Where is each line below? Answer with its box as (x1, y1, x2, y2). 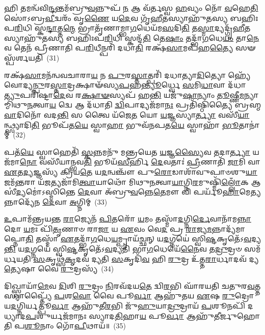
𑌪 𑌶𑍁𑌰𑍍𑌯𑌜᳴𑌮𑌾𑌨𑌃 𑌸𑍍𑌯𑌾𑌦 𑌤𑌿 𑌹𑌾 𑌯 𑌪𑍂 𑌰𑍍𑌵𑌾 (25, 310, 184, 321)
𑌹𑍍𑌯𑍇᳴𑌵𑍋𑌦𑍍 (228, 69, 251, 80)
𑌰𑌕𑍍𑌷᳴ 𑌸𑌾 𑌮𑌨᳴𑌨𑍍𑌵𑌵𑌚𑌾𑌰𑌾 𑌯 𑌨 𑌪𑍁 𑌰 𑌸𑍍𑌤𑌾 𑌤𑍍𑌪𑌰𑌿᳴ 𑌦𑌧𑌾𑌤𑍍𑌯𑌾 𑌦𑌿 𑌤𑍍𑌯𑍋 (4, 69, 226, 80)
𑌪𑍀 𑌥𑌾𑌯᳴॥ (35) (74, 320, 126, 331)
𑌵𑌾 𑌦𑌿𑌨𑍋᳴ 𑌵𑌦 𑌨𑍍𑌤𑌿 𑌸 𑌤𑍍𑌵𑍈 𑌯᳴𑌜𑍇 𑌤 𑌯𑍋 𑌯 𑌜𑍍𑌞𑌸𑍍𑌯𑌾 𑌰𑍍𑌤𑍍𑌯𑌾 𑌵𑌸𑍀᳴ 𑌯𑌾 (4, 109, 250, 120)
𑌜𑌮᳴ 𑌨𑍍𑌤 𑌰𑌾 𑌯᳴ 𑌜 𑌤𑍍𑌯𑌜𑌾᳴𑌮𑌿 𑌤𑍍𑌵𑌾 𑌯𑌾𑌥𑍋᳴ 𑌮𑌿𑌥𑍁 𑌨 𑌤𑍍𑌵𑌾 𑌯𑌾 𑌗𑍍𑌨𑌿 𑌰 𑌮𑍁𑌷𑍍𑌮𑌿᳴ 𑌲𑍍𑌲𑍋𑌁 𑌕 (4, 176, 249, 187)
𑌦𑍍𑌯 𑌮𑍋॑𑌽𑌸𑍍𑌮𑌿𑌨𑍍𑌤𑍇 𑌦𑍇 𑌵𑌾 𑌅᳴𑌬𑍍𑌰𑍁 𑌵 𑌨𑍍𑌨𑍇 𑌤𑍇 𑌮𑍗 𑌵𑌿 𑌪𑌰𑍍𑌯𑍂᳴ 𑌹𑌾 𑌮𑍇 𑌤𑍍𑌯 (16, 186, 261, 197)
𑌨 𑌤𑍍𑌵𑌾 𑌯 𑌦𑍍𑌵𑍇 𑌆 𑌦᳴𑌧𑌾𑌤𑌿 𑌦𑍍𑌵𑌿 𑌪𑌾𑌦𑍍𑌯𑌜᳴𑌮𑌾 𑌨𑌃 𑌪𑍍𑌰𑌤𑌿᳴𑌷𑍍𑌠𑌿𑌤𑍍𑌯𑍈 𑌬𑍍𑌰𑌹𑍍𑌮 (27, 99, 261, 110)
